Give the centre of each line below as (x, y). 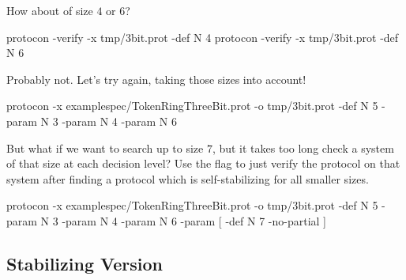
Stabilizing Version (85, 263)
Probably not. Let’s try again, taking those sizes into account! (156, 79)
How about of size (50, 10)
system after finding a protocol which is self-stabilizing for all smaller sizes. (188, 178)
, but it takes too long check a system (303, 148)
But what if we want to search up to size (105, 148)
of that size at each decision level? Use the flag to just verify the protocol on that (203, 163)
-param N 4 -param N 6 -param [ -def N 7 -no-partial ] (194, 220)
